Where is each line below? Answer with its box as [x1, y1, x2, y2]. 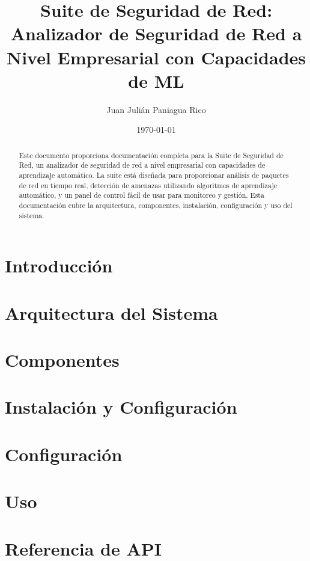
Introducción [5, 253, 113, 278]
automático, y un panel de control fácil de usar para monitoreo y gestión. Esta [19, 190, 264, 200]
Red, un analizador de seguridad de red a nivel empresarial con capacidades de [19, 160, 266, 170]
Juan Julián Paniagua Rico [106, 103, 206, 115]
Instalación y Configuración [5, 394, 237, 419]
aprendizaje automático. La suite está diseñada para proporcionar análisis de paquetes [19, 170, 289, 180]
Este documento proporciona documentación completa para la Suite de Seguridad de [19, 150, 284, 160]
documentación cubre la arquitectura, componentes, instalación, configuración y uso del [19, 200, 293, 210]
